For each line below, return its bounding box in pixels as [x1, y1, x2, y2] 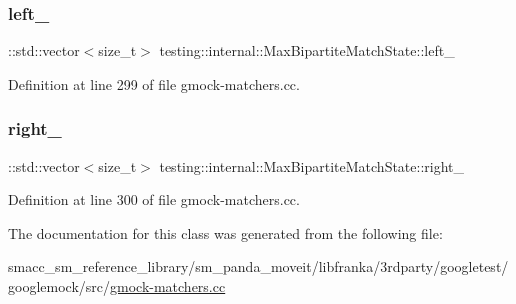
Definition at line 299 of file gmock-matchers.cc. [8, 73, 300, 94]
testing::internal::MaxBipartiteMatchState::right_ [159, 155, 465, 176]
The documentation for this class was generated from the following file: [8, 222, 443, 243]
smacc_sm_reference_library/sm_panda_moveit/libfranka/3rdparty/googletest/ [8, 256, 509, 277]
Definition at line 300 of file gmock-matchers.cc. [8, 189, 300, 210]
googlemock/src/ [8, 276, 110, 296]
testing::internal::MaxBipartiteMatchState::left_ [159, 40, 455, 61]
